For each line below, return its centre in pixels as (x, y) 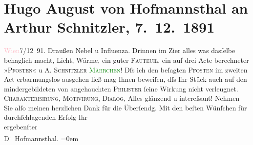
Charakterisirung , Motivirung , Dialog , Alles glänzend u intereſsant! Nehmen (122, 98)
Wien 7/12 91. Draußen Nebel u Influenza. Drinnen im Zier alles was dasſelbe (120, 50)
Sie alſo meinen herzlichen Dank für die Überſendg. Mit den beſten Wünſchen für (126, 107)
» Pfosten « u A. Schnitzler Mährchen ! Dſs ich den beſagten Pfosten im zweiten (126, 69)
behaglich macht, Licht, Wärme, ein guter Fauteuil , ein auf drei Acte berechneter (126, 60)
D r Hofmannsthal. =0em (41, 137)
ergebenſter (21, 127)
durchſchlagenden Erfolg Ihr (46, 117)
